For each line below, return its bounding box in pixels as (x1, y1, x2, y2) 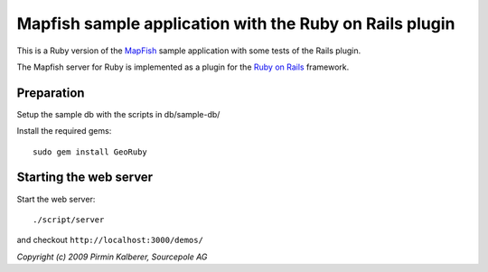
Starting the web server (16, 170, 154, 185)
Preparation (16, 85, 85, 100)
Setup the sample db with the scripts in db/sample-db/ (16, 108, 221, 119)
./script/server (33, 214, 105, 225)
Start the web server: (16, 193, 96, 204)
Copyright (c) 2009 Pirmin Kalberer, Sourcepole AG (16, 251, 208, 262)
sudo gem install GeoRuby (33, 146, 148, 157)
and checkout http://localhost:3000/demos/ (16, 235, 203, 246)
